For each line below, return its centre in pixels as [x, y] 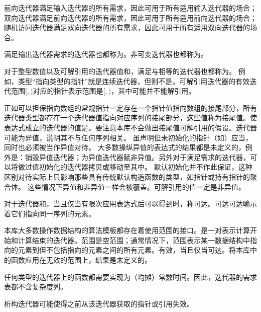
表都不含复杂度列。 [36, 287]
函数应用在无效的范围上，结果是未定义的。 [81, 260]
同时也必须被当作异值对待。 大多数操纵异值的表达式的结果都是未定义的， [125, 147]
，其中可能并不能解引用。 [153, 91]
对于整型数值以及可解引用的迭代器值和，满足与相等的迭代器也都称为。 [120, 71]
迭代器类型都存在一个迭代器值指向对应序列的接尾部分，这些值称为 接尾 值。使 [130, 118]
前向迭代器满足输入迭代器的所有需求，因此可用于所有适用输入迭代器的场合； [130, 8]
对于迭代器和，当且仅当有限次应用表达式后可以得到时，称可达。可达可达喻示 [130, 204]
